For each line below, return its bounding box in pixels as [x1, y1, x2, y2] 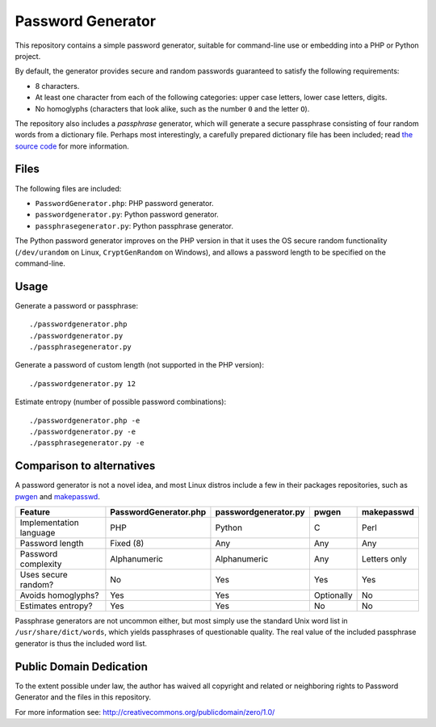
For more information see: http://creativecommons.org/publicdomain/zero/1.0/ [15, 707, 275, 716]
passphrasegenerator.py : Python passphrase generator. [35, 221, 234, 230]
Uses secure [19, 569, 68, 581]
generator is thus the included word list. [15, 638, 148, 648]
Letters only [362, 553, 407, 565]
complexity [19, 558, 62, 569]
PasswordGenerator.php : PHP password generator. [35, 198, 214, 208]
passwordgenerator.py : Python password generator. [35, 210, 220, 220]
